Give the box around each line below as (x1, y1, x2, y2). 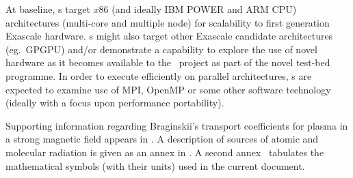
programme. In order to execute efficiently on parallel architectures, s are (5, 68, 312, 83)
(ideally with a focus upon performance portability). (5, 95, 224, 110)
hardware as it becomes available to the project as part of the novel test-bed (5, 55, 330, 70)
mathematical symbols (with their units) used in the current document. (5, 158, 305, 173)
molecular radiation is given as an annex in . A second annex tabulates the (5, 145, 324, 159)
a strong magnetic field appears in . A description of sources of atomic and (5, 132, 319, 146)
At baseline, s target (5, 2, 90, 16)
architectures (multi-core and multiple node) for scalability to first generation (5, 15, 330, 29)
